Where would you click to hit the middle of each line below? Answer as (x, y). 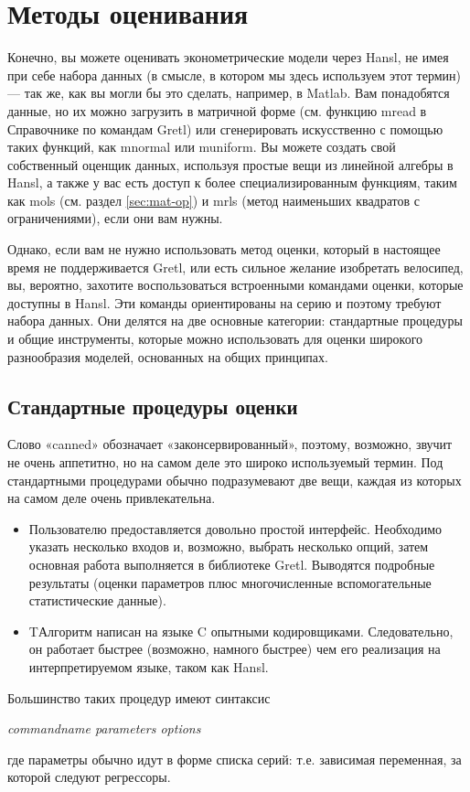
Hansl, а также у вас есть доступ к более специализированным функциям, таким (232, 182)
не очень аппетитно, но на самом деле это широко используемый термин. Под (225, 462)
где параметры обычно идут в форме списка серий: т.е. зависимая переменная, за (235, 759)
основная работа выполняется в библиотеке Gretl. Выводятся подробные (232, 564)
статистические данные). (97, 600)
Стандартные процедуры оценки (153, 406)
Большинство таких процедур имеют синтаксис (139, 697)
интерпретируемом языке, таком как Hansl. (149, 666)
